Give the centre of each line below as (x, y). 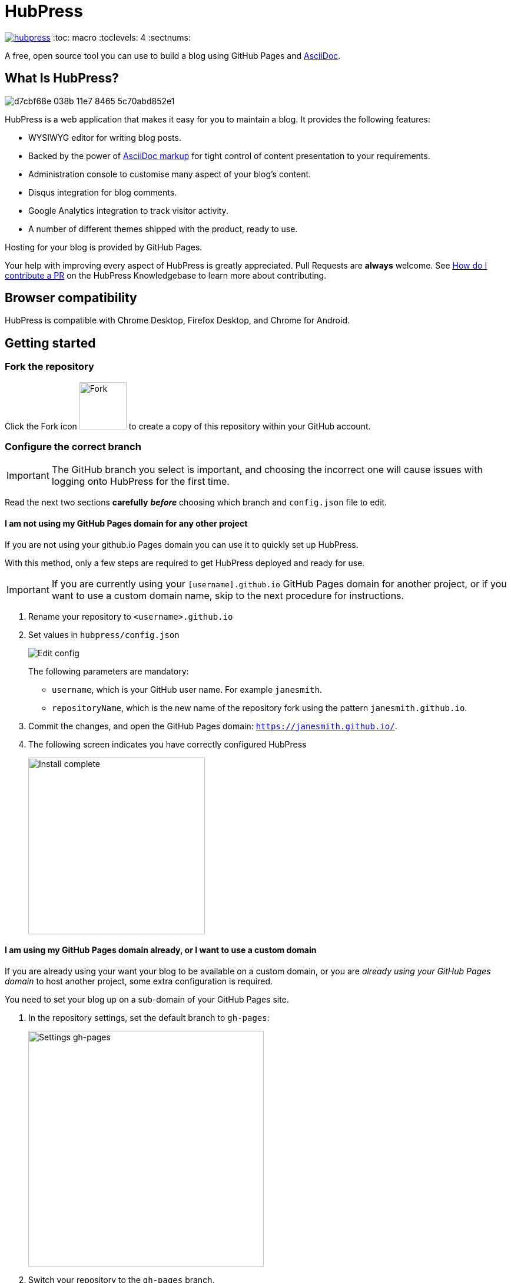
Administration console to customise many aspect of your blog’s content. (170, 174)
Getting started (50, 343)
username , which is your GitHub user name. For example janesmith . (187, 689)
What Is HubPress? (62, 78)
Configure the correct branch (73, 447)
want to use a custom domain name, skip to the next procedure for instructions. (228, 595)
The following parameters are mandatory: (109, 671)
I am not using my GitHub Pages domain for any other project (126, 524)
